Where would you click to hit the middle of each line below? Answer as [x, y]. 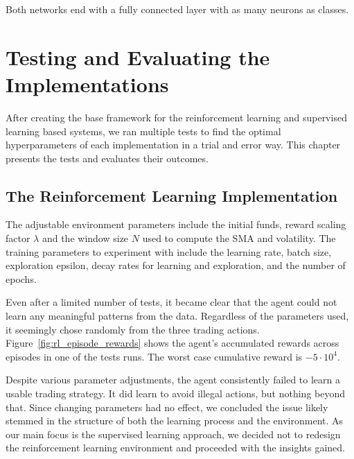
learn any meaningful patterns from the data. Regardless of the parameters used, [177, 316]
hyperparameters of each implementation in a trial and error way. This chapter [173, 145]
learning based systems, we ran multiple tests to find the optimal [143, 131]
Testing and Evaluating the [138, 57]
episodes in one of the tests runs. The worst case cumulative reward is [154, 356]
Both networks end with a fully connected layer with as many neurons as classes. [177, 9]
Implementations [87, 84]
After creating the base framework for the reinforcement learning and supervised [176, 117]
